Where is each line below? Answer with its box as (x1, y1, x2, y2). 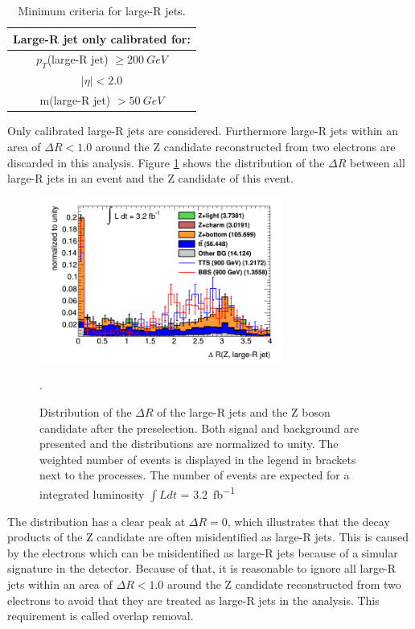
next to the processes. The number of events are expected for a (39, 467, 350, 483)
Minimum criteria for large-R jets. (18, 2, 186, 18)
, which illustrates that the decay (227, 512, 390, 529)
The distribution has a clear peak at (7, 512, 186, 529)
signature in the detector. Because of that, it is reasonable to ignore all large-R (7, 560, 397, 577)
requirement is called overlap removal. (7, 607, 194, 624)
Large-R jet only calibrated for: (13, 30, 191, 47)
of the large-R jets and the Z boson (157, 404, 331, 421)
